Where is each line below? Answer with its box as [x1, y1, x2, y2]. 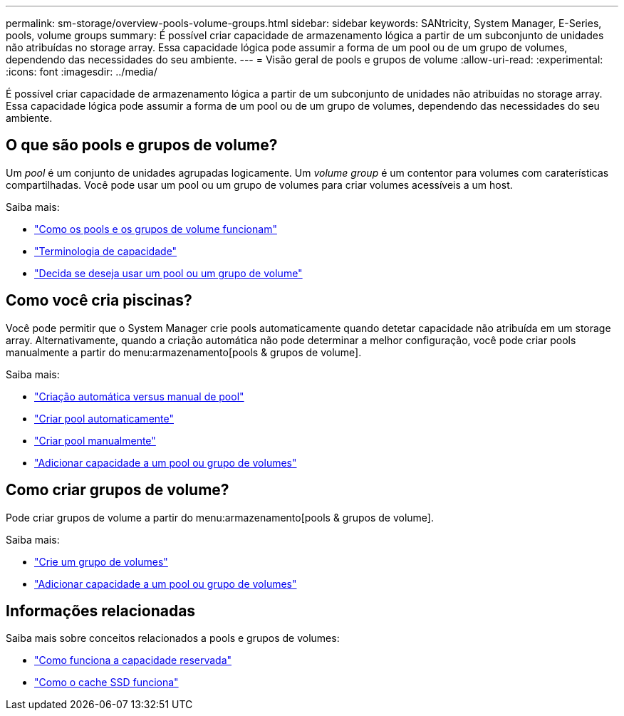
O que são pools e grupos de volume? [6, 136, 278, 155]
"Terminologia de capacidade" [34, 244, 177, 257]
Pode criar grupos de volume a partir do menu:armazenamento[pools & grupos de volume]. [6, 511, 435, 524]
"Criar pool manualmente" [34, 434, 156, 447]
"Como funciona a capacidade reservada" [34, 654, 232, 667]
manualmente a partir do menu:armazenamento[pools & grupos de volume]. [6, 346, 362, 358]
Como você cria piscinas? [6, 291, 192, 310]
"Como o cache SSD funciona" [34, 676, 179, 689]
